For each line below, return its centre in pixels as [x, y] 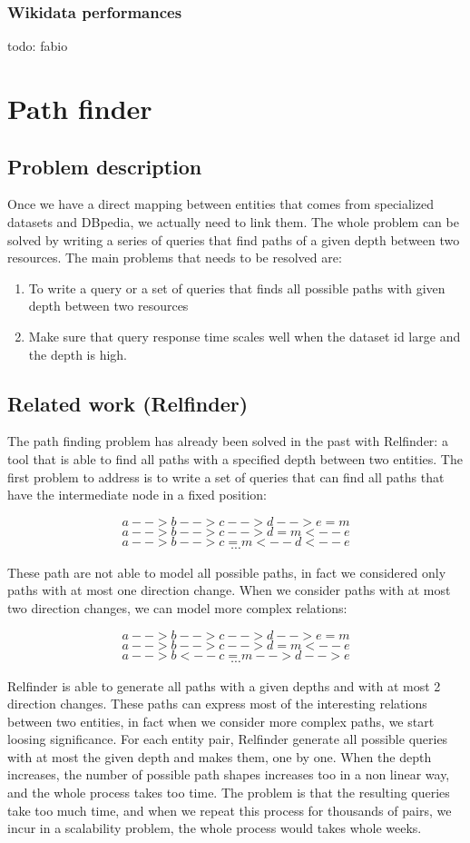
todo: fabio [38, 46]
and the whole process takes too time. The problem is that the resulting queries [229, 793]
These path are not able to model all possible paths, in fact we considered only [227, 572]
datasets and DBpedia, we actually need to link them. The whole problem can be [233, 221]
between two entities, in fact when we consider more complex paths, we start [221, 721]
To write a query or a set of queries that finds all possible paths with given [237, 288]
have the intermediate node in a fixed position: [137, 495]
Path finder [80, 108]
